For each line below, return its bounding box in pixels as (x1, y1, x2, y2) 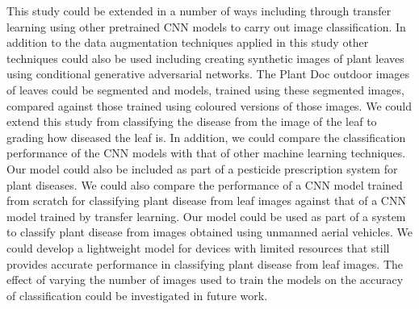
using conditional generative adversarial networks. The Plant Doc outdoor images (6, 65, 410, 82)
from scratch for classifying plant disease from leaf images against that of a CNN (6, 192, 406, 209)
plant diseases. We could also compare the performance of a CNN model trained (6, 176, 403, 193)
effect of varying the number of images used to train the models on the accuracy (6, 271, 404, 288)
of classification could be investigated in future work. (6, 286, 268, 303)
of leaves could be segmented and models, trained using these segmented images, (6, 81, 404, 98)
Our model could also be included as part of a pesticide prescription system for (6, 160, 398, 177)
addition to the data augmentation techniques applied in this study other (6, 34, 369, 51)
